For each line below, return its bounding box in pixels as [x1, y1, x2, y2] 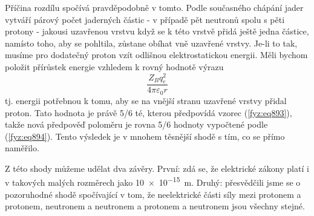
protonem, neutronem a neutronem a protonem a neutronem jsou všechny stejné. [5, 200, 305, 212]
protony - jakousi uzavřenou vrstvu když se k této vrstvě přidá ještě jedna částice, [5, 25, 309, 38]
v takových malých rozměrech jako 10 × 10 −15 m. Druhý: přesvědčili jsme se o [5, 174, 301, 189]
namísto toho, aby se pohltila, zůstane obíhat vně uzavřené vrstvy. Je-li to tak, [5, 36, 298, 49]
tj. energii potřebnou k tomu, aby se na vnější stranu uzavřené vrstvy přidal [5, 94, 287, 106]
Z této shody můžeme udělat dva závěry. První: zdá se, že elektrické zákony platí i [5, 162, 309, 174]
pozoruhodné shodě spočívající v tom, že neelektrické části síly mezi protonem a [5, 188, 301, 200]
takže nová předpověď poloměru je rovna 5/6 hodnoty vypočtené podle [5, 118, 268, 131]
